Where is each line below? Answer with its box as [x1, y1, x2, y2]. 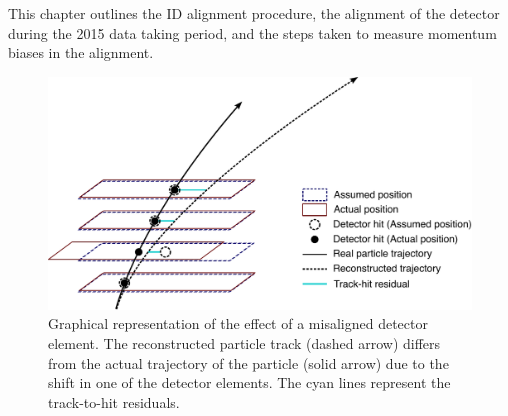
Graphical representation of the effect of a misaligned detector [48, 313, 428, 334]
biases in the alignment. [8, 42, 154, 63]
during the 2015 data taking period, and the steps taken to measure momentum [8, 22, 497, 43]
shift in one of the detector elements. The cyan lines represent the [48, 372, 451, 393]
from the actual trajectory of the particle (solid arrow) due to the [48, 352, 449, 373]
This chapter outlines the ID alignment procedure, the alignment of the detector [8, 3, 500, 23]
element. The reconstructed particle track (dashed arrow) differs [48, 333, 441, 354]
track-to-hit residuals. [48, 391, 180, 412]
